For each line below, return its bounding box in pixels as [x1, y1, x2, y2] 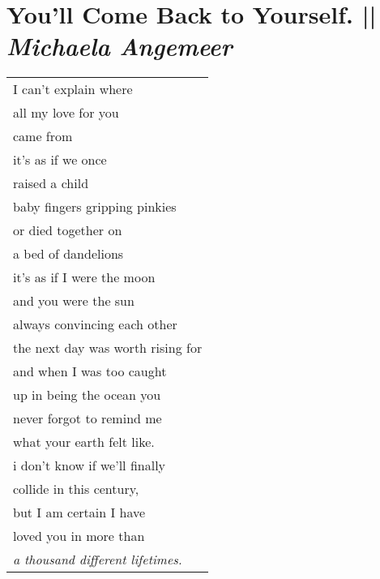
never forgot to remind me [13, 409, 162, 428]
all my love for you [13, 103, 119, 122]
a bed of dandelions [13, 244, 124, 264]
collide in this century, [13, 479, 139, 499]
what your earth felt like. [13, 432, 155, 452]
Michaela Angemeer [6, 29, 233, 63]
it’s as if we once [13, 150, 107, 169]
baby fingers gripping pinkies [13, 197, 177, 217]
